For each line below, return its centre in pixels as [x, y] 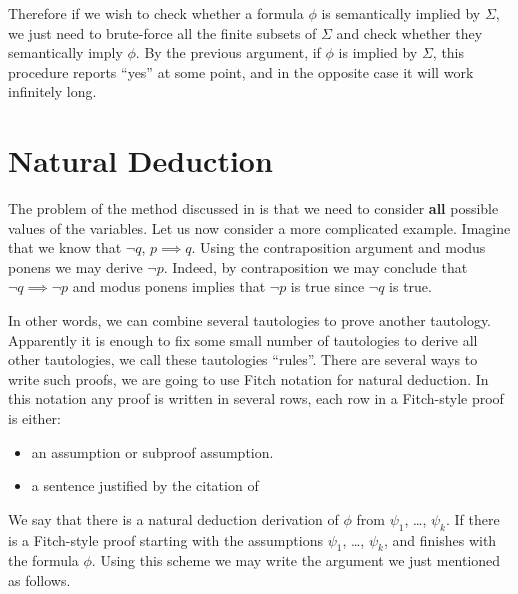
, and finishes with [440, 539]
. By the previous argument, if [228, 52]
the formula [43, 560]
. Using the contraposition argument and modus [338, 247]
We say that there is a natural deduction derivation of [173, 518]
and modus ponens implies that [169, 286]
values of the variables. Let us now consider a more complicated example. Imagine [259, 227]
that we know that [65, 247]
